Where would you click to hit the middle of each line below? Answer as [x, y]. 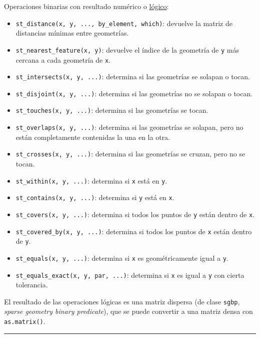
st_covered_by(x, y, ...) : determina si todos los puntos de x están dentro [134, 231]
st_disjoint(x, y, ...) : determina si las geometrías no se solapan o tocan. [134, 93]
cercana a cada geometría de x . [63, 59]
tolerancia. [32, 285]
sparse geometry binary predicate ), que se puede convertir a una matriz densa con [128, 311]
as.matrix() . [25, 321]
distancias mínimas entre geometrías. [72, 33]
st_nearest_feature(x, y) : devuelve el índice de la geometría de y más [127, 49]
